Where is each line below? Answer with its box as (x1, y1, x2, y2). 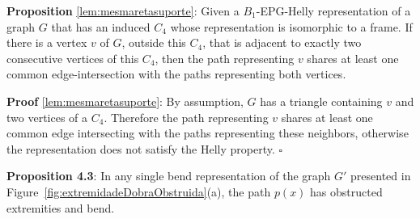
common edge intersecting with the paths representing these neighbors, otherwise (6, 124, 409, 141)
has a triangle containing (260, 92, 383, 109)
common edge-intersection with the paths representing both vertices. (6, 65, 346, 82)
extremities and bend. (6, 199, 115, 216)
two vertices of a (6, 108, 88, 125)
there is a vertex (6, 34, 87, 51)
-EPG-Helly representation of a (256, 2, 411, 19)
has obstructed (310, 183, 383, 200)
